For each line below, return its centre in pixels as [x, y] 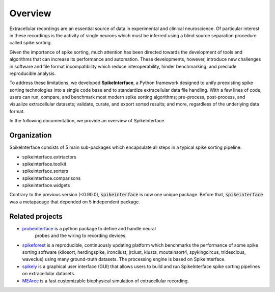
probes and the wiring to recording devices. [81, 236]
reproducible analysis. [33, 73]
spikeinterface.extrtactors [49, 157]
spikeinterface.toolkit [44, 164]
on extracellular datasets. [49, 274]
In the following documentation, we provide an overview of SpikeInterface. [87, 121]
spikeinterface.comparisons [51, 178]
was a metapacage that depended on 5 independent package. [75, 202]
